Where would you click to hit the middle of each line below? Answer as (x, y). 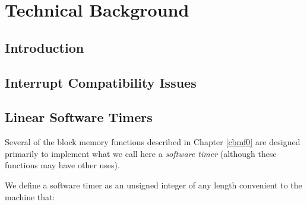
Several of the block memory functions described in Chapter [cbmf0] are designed (153, 142)
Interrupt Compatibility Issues (101, 82)
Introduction (45, 47)
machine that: (30, 196)
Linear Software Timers (79, 117)
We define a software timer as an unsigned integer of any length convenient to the (153, 185)
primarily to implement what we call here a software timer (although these (141, 153)
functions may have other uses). (62, 165)
